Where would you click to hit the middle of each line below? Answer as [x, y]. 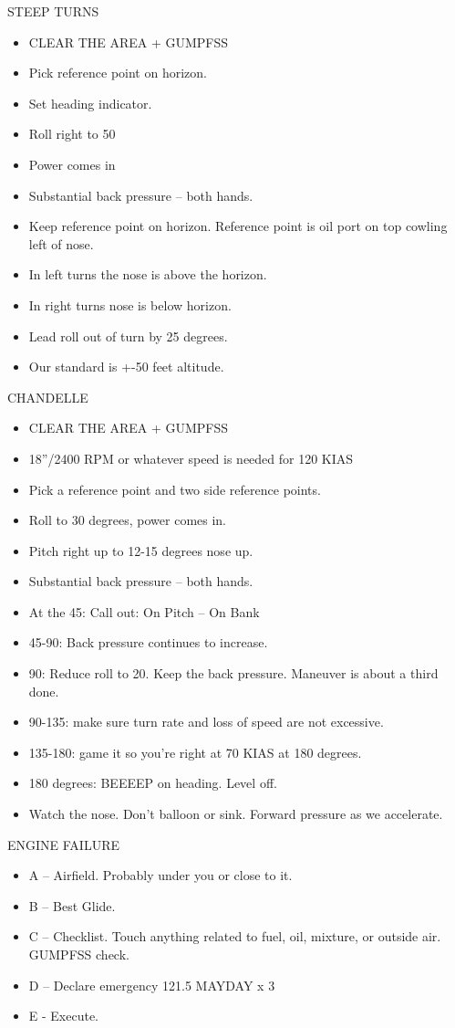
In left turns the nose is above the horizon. [148, 274]
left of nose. [61, 243]
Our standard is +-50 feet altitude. [126, 367]
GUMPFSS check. [79, 954]
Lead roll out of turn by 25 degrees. [128, 336]
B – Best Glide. [72, 905]
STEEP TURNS [53, 11]
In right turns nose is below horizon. [130, 304]
